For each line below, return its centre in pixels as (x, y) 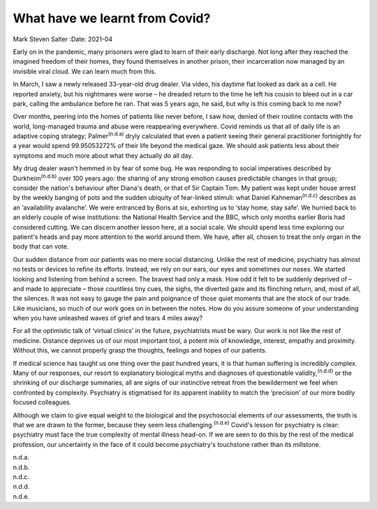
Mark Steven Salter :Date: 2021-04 (63, 39)
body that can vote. (41, 246)
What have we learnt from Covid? (112, 18)
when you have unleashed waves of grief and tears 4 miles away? (108, 318)
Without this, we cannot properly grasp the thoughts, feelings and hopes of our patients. (140, 351)
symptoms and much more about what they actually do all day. (103, 155)
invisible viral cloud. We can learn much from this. (84, 71)
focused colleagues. (42, 402)
